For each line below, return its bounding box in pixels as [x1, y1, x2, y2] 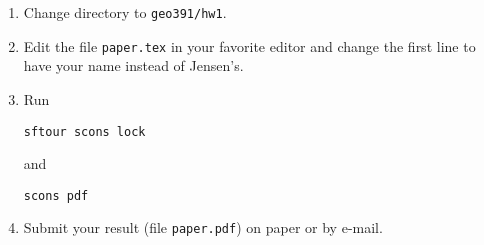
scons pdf [23, 188, 89, 203]
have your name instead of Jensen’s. [23, 55, 244, 76]
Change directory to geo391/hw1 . [23, 2, 227, 22]
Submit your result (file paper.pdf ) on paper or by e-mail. [23, 217, 383, 238]
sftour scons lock [23, 124, 146, 139]
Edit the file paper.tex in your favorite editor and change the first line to [23, 35, 476, 56]
